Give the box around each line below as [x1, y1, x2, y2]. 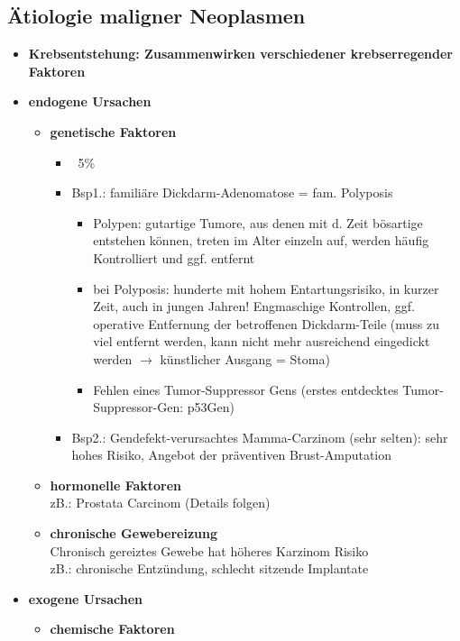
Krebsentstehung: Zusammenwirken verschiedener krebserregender [28, 44, 453, 63]
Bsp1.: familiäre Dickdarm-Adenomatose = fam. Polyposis [71, 183, 393, 202]
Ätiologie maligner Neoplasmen [7, 2, 306, 30]
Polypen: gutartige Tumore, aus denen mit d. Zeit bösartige [93, 213, 423, 232]
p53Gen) [187, 398, 235, 417]
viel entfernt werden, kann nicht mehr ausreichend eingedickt [93, 332, 430, 351]
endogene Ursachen [28, 92, 152, 111]
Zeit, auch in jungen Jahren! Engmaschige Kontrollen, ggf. [93, 297, 415, 316]
